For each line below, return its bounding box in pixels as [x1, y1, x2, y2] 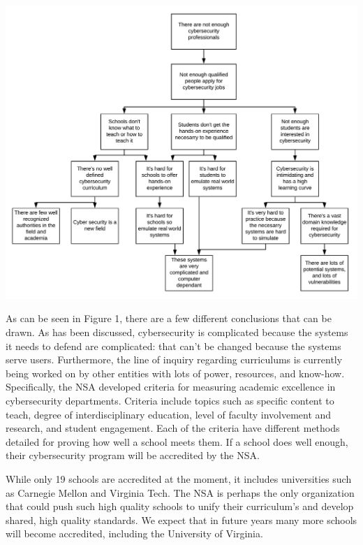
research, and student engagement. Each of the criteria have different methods [6, 421, 340, 435]
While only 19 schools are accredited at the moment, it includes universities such [6, 471, 352, 486]
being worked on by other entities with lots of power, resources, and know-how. [6, 365, 345, 380]
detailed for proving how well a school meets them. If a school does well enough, [6, 434, 348, 449]
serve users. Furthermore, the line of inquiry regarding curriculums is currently [6, 352, 343, 367]
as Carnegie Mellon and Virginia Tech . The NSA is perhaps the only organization [6, 485, 355, 500]
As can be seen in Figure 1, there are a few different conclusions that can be [6, 311, 332, 326]
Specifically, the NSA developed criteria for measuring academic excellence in [6, 379, 336, 394]
